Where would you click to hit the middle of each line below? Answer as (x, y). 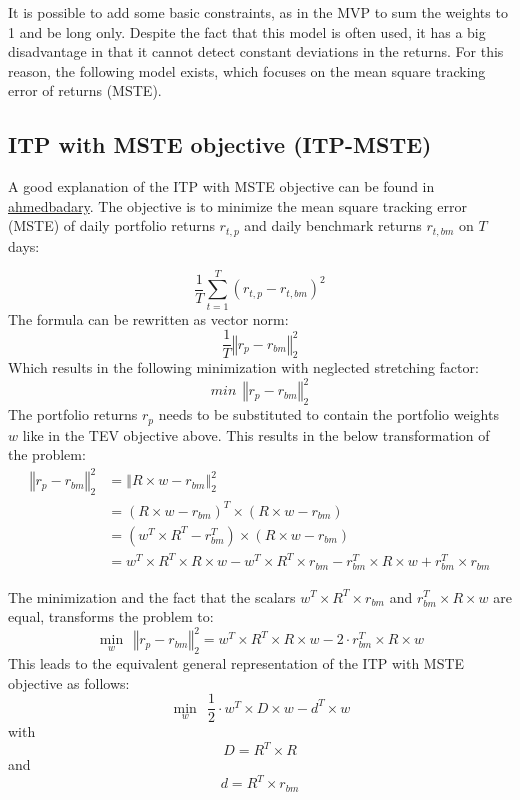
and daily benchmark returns (333, 225)
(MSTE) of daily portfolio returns (111, 225)
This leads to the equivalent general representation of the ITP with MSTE (236, 662)
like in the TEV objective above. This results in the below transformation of (256, 434)
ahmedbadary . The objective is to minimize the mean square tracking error (237, 205)
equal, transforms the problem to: (111, 616)
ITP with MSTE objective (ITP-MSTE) (220, 144)
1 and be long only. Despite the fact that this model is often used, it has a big (247, 31)
